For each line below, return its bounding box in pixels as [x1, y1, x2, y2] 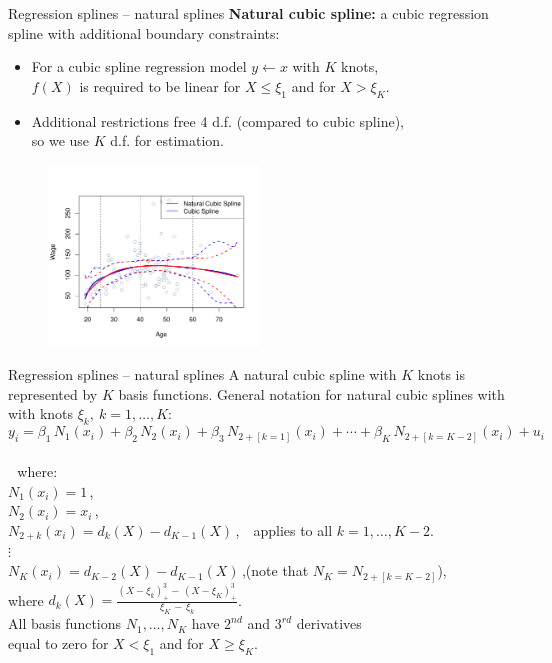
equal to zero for [8, 632, 109, 653]
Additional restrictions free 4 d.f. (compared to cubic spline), [31, 110, 404, 131]
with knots [8, 403, 74, 424]
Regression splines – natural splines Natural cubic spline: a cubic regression [8, 3, 489, 23]
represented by [8, 383, 98, 404]
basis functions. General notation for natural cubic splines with [118, 383, 505, 404]
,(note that [241, 560, 309, 581]
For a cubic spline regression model [31, 56, 247, 77]
